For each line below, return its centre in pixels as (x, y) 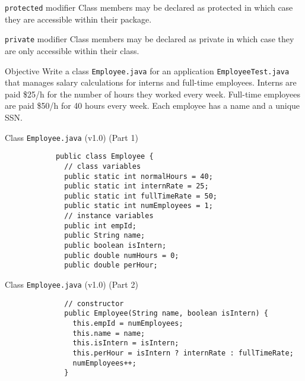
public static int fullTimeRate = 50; (141, 196)
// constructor (94, 303)
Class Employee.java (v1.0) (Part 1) (72, 137)
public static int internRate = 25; (136, 186)
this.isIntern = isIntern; (126, 343)
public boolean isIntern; (115, 246)
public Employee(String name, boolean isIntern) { (166, 314)
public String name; (105, 236)
